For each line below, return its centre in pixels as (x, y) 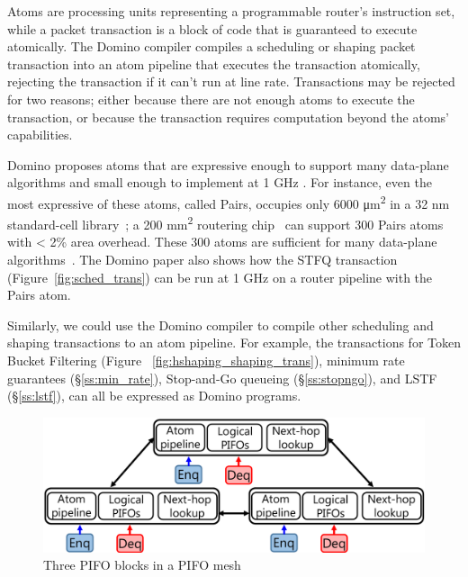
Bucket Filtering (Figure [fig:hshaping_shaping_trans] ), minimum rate (206, 360)
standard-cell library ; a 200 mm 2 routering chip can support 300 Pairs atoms (225, 223)
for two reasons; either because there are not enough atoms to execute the (211, 99)
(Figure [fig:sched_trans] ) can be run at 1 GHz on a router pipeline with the (220, 277)
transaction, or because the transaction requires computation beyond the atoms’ (228, 117)
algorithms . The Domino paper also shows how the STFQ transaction (202, 260)
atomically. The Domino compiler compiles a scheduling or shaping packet (211, 46)
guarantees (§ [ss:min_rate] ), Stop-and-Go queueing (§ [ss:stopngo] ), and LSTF (222, 378)
